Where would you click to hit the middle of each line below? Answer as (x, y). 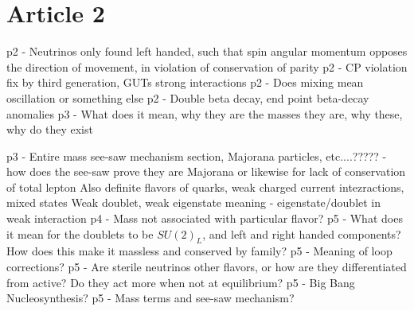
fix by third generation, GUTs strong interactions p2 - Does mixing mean (185, 82)
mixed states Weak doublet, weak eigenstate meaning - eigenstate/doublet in (194, 202)
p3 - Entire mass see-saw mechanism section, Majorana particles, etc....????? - (197, 155)
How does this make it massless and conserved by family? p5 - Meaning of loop (199, 251)
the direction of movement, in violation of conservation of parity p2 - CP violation (207, 66)
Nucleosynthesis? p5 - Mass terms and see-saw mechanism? (150, 298)
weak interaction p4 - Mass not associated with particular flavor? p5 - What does (205, 218)
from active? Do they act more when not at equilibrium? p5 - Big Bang (181, 282)
